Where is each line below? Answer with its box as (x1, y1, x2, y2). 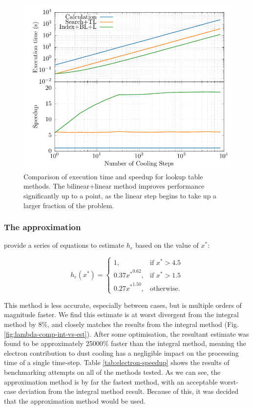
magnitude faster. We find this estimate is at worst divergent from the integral (4, 309, 239, 320)
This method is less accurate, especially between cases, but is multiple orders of (4, 300, 242, 310)
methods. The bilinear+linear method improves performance (23, 181, 205, 191)
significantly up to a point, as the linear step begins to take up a (23, 190, 217, 200)
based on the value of (135, 240, 199, 250)
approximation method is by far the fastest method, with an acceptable (4, 376, 218, 387)
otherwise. (150, 285, 180, 292)
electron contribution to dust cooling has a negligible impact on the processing (4, 347, 239, 358)
